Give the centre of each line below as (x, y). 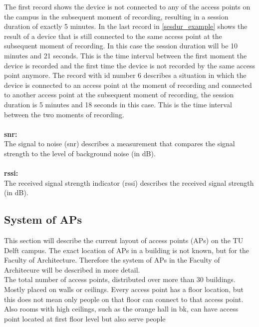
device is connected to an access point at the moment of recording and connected (128, 85)
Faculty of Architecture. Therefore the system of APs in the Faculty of (112, 260)
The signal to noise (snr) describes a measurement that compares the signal (120, 144)
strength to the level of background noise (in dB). (80, 153)
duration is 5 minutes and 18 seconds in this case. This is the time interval (118, 104)
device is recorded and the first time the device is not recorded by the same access (130, 65)
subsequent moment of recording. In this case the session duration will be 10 (121, 46)
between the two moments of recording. (64, 114)
